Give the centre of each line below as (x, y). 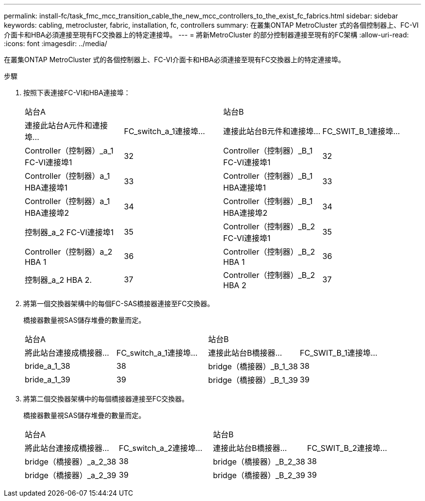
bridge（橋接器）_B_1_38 (253, 366)
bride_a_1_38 (48, 366)
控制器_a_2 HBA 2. (58, 280)
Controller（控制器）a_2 (69, 252)
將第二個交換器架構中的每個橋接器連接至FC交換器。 (106, 399)
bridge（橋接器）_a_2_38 (71, 462)
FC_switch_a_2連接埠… (161, 448)
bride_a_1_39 (48, 380)
